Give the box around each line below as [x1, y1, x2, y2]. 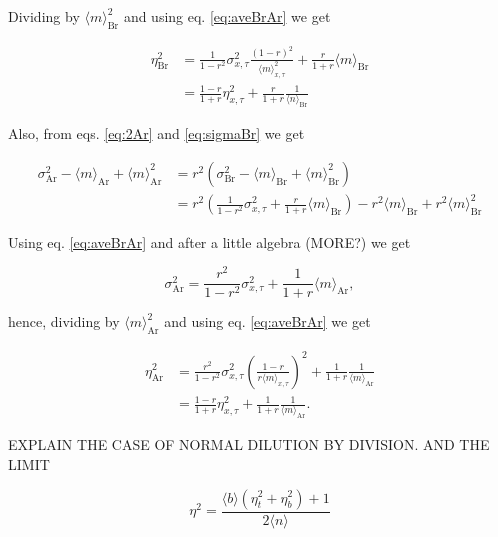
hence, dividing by [8, 311, 120, 332]
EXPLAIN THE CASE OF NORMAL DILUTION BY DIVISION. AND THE [8, 434, 490, 455]
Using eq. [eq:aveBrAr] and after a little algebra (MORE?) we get [8, 231, 411, 252]
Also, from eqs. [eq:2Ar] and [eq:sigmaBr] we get [8, 123, 305, 144]
